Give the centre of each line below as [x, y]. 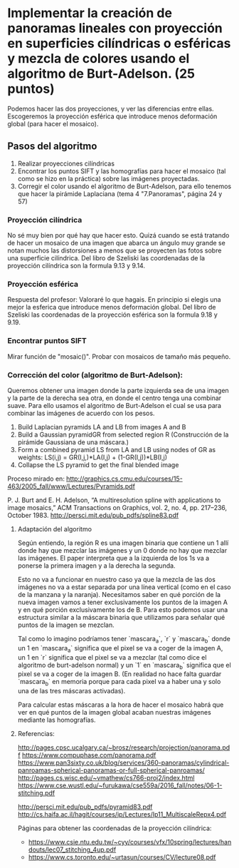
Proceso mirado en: [36, 479]
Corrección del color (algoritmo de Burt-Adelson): [95, 374]
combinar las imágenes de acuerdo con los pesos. [81, 413]
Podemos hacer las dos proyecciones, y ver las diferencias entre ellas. [111, 108]
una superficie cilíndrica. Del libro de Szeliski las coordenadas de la [106, 258]
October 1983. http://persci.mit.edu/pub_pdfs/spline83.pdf [93, 515]
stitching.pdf [36, 793]
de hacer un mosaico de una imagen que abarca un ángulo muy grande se [116, 243]
